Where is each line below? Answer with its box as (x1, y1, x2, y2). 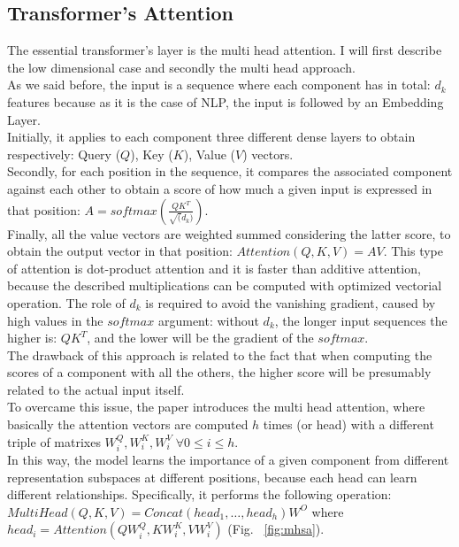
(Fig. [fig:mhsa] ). (227, 520, 325, 538)
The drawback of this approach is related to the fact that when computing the (7, 345, 432, 364)
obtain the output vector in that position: (7, 242, 233, 260)
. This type (383, 242, 443, 260)
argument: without (157, 311, 259, 329)
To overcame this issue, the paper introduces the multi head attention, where (7, 397, 425, 416)
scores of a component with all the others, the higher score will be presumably (7, 363, 432, 381)
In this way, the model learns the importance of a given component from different (7, 451, 449, 469)
